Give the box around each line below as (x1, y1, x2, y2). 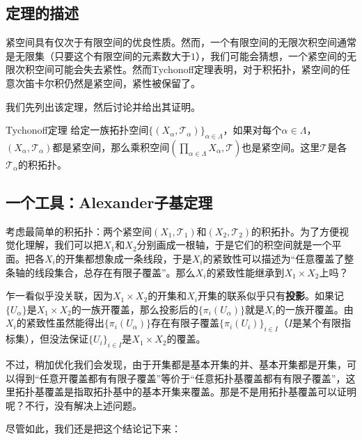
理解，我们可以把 (24, 237, 103, 252)
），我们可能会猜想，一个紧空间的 (196, 48, 347, 63)
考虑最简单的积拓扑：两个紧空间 (6, 223, 152, 238)
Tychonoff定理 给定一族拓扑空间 (6, 123, 149, 137)
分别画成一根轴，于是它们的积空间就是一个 (136, 237, 332, 252)
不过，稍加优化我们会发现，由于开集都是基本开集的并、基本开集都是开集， (6, 356, 347, 371)
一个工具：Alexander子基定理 (6, 191, 213, 212)
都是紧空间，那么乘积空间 (52, 139, 170, 154)
